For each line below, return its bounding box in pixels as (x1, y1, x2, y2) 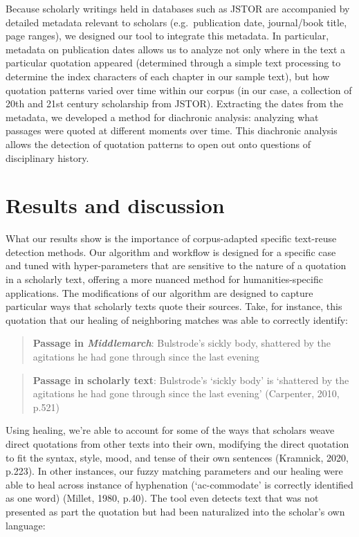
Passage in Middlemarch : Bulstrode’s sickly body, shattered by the (33, 336, 331, 350)
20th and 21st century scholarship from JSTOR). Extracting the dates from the (6, 96, 343, 111)
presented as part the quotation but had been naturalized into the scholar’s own (6, 504, 345, 518)
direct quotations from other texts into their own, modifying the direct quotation (6, 436, 349, 450)
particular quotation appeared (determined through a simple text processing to (6, 55, 341, 70)
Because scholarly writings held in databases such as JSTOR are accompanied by (6, 1, 350, 15)
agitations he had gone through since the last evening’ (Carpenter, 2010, (33, 386, 340, 401)
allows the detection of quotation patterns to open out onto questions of (6, 136, 311, 151)
